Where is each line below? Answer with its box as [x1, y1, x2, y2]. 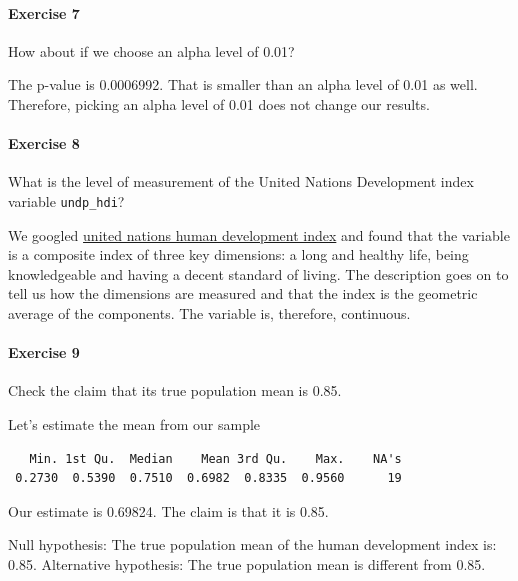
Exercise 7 [8, 2, 80, 23]
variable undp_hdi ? [8, 190, 125, 211]
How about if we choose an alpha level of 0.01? [8, 40, 295, 61]
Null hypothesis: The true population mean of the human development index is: [8, 534, 497, 555]
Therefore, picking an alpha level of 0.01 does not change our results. [8, 93, 430, 114]
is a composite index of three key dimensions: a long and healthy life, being [8, 244, 469, 265]
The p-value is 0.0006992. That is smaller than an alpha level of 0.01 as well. [8, 74, 478, 95]
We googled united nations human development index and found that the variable [8, 224, 510, 245]
